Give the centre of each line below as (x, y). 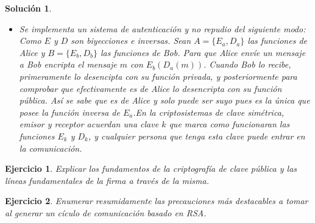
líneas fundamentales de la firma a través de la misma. (107, 180)
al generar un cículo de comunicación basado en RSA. (106, 212)
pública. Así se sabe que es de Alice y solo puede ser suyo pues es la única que (165, 100)
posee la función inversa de (69, 112)
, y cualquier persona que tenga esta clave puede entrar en (196, 136)
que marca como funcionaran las (229, 124)
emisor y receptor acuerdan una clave (89, 124)
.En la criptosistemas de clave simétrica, (209, 112)
